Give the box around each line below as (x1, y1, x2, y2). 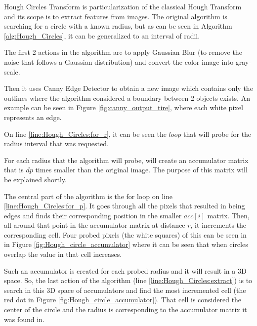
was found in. (4, 314, 44, 324)
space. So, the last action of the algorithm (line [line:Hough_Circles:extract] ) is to (4, 275, 253, 285)
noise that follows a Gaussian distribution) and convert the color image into (4, 56, 234, 67)
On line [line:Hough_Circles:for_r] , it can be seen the (4, 128, 167, 139)
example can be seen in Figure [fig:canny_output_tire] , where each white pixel (4, 102, 243, 113)
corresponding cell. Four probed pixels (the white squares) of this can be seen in (4, 229, 247, 240)
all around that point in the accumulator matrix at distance (4, 220, 185, 230)
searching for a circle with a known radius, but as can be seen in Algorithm (4, 21, 232, 31)
